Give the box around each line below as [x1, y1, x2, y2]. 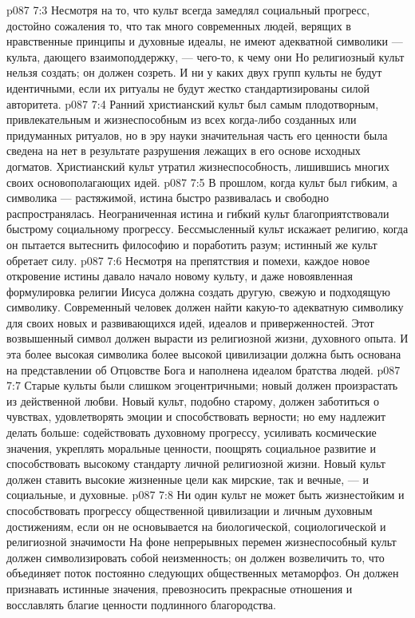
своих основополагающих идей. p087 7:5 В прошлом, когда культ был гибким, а [6, 173, 397, 190]
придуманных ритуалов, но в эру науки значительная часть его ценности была [6, 126, 388, 143]
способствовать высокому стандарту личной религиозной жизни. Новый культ [6, 455, 385, 472]
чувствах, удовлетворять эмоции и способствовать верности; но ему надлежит [6, 408, 386, 425]
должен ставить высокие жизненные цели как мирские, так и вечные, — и [6, 470, 369, 487]
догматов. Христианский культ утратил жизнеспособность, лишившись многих [6, 157, 389, 174]
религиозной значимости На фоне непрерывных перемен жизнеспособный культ [6, 533, 397, 550]
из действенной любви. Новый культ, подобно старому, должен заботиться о [6, 392, 379, 409]
